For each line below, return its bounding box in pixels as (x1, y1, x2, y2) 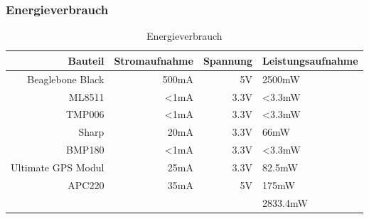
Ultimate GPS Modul (11, 159, 105, 174)
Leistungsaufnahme (262, 53, 358, 68)
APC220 (68, 177, 105, 192)
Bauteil (68, 53, 105, 68)
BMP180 (66, 142, 105, 157)
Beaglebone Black (27, 71, 105, 86)
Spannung (203, 53, 252, 68)
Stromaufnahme (114, 53, 193, 68)
